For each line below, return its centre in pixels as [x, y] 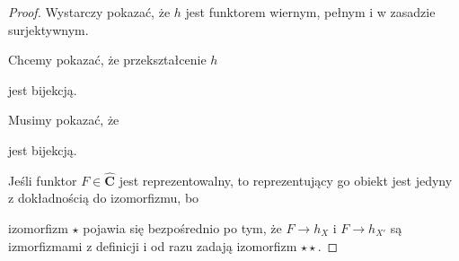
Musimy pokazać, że [64, 120]
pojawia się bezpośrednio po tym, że [182, 227]
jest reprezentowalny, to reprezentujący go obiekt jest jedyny [286, 180]
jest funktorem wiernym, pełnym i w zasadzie [310, 12]
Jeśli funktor [43, 180]
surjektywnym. [49, 29]
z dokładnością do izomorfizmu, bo [104, 198]
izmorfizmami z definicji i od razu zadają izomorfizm [153, 245]
